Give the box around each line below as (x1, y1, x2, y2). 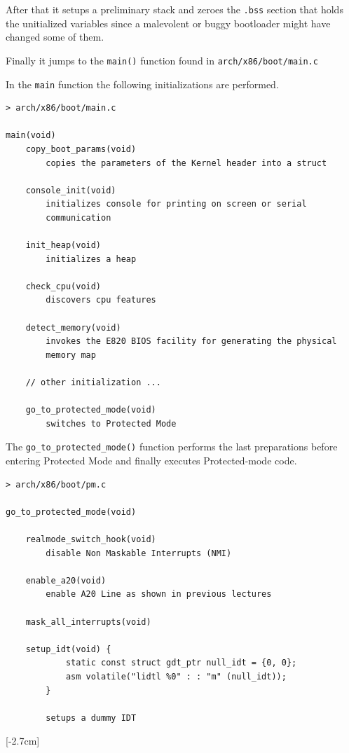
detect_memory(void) (25, 322, 121, 333)
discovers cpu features (46, 295, 156, 305)
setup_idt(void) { (25, 644, 111, 654)
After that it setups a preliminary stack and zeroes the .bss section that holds (6, 2, 343, 16)
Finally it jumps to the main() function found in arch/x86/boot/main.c (6, 53, 318, 67)
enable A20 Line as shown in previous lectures (46, 589, 272, 600)
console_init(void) (25, 185, 116, 195)
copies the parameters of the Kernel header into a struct (46, 158, 327, 168)
